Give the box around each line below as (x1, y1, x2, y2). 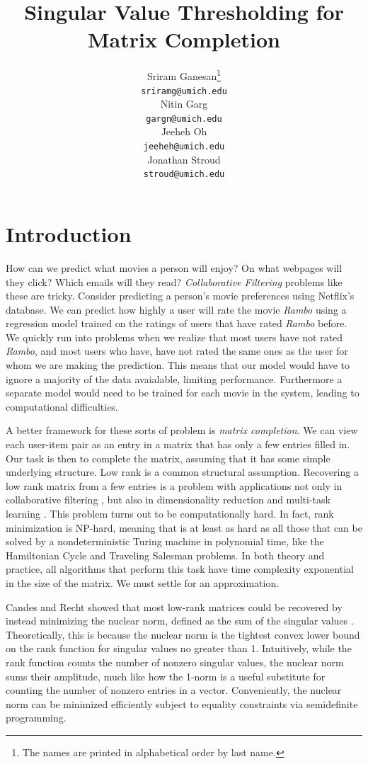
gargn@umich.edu (146, 113, 222, 124)
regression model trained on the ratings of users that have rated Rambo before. (6, 316, 347, 331)
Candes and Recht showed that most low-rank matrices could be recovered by (6, 599, 343, 614)
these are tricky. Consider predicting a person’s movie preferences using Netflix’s (6, 288, 355, 303)
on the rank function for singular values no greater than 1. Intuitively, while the (6, 641, 352, 656)
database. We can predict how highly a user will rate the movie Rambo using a (6, 302, 347, 317)
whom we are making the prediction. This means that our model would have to (6, 358, 350, 372)
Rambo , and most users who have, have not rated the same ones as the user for (6, 343, 348, 358)
